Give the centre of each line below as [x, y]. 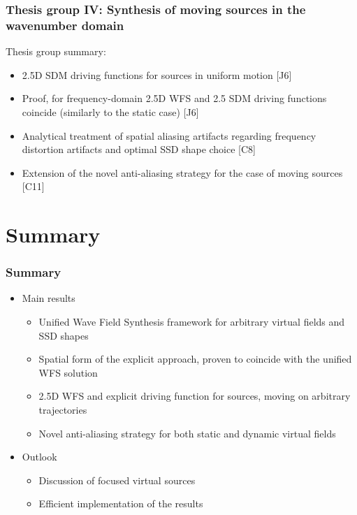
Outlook [39, 457]
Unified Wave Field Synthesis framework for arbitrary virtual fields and [192, 322]
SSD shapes [64, 335]
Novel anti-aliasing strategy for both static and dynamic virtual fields [187, 433]
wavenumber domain [65, 25]
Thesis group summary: [56, 51]
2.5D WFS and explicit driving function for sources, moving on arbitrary [195, 396]
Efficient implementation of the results [121, 503]
